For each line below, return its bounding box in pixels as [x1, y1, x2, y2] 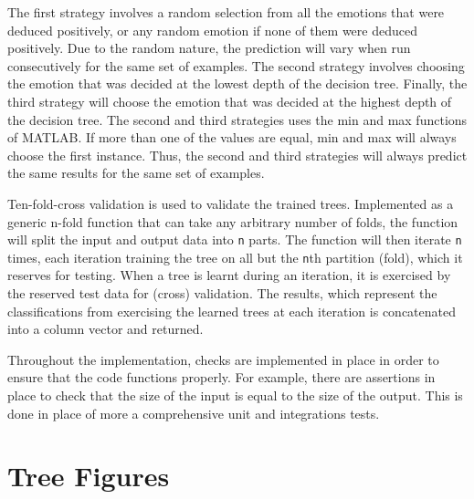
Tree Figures [7, 457, 170, 494]
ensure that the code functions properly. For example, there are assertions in [7, 368, 436, 387]
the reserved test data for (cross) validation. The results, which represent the [7, 284, 437, 303]
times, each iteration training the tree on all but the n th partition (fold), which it [7, 247, 463, 266]
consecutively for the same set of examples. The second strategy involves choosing [7, 56, 465, 75]
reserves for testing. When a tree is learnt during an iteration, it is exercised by [7, 265, 451, 285]
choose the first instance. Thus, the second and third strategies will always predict [7, 145, 468, 164]
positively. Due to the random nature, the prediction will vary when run [7, 38, 411, 57]
